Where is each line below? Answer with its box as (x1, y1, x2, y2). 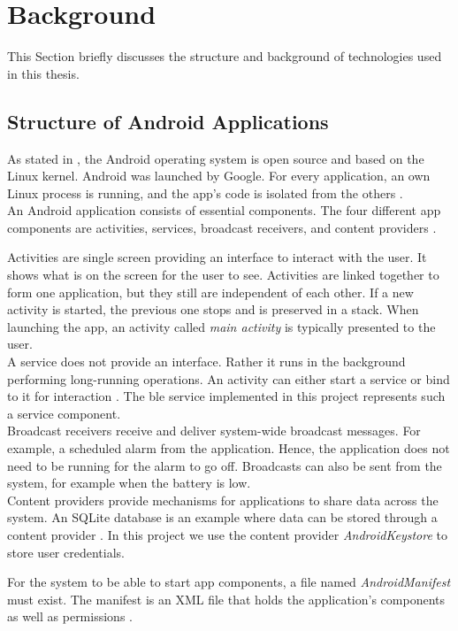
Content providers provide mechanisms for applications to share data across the (7, 490, 439, 509)
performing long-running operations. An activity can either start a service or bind (7, 369, 450, 388)
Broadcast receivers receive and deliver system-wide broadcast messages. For (7, 421, 421, 440)
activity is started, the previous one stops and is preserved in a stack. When (7, 300, 419, 319)
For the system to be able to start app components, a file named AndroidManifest (7, 573, 451, 591)
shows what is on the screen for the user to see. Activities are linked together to (7, 265, 439, 284)
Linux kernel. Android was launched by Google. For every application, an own (7, 166, 431, 185)
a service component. (7, 404, 121, 422)
